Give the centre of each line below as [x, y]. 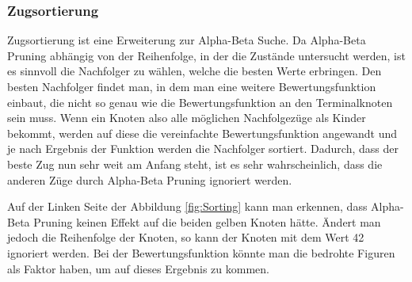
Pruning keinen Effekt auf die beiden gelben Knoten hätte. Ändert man [207, 221]
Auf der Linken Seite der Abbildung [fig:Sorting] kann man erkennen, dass [187, 206]
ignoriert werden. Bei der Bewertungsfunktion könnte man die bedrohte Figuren [201, 252]
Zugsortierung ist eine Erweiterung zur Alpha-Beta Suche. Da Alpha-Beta [187, 40]
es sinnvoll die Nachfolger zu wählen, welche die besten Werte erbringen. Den [195, 71]
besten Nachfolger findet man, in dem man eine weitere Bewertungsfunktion [192, 86]
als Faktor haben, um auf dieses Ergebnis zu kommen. [138, 268]
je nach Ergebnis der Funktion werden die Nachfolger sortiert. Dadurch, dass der [203, 149]
